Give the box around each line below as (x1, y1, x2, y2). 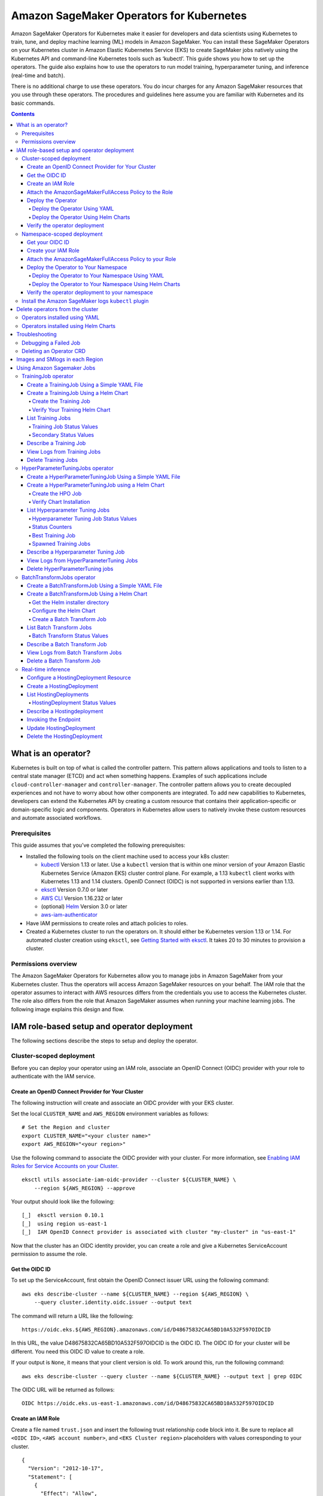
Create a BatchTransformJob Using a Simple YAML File (27, 582, 163, 589)
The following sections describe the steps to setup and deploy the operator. (11, 1037, 198, 1044)
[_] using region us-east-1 (22, 1220, 107, 1227)
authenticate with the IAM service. (11, 1073, 96, 1080)
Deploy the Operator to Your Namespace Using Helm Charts (32, 280, 181, 287)
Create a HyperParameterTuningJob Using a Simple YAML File (27, 473, 181, 480)
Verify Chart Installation (32, 498, 90, 506)
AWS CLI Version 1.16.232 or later (41, 895, 123, 902)
